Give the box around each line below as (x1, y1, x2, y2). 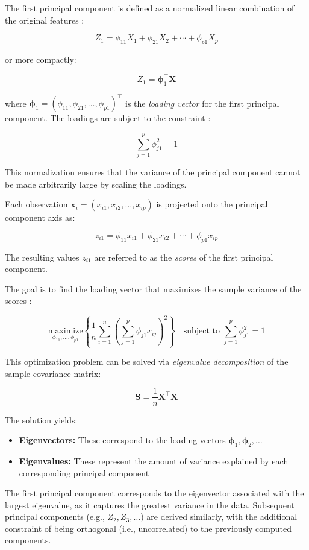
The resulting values (5, 250, 80, 263)
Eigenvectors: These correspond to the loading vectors (19, 434, 226, 446)
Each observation (5, 198, 68, 210)
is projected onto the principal (156, 198, 268, 210)
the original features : (5, 13, 84, 26)
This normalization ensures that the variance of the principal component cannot (5, 166, 301, 179)
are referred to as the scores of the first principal (94, 250, 273, 263)
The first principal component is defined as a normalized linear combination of (5, 2, 295, 14)
